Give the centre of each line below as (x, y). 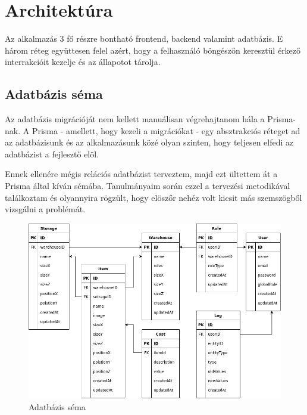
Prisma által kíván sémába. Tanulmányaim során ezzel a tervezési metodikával (148, 186)
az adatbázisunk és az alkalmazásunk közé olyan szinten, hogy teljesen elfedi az (149, 142)
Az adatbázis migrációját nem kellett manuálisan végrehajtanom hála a (135, 119)
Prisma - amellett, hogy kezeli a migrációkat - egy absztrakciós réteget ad (166, 130)
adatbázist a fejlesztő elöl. (52, 154)
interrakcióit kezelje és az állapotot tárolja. (83, 62)
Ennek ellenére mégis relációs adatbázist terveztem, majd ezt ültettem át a (141, 174)
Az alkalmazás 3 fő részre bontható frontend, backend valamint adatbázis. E (144, 38)
